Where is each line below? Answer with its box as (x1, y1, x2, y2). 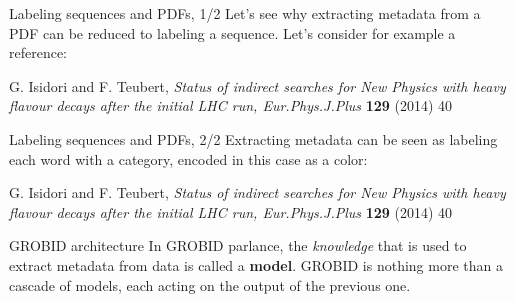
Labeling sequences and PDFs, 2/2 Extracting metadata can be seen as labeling (9, 128, 498, 149)
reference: (9, 42, 68, 63)
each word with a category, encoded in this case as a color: (9, 148, 368, 169)
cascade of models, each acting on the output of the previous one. (9, 274, 411, 295)
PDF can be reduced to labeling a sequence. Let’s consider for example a (9, 22, 456, 43)
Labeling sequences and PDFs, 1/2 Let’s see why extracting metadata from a (9, 3, 481, 23)
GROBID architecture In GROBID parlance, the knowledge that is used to (9, 235, 467, 256)
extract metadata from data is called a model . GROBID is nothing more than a (9, 254, 503, 275)
